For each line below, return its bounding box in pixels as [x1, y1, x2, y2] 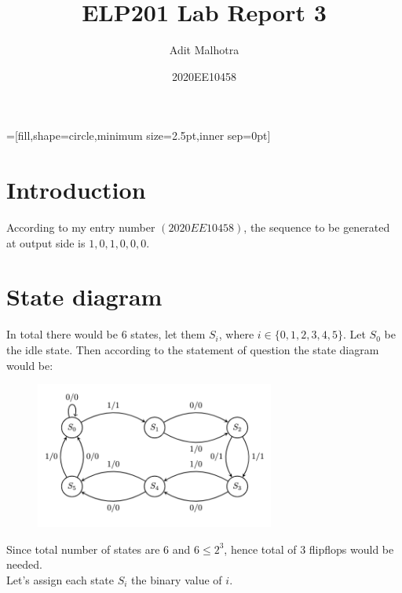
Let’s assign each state [6, 571, 114, 588]
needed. [6, 556, 42, 573]
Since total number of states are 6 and [6, 540, 191, 557]
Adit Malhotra [169, 42, 239, 58]
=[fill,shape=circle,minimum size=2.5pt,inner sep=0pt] [6, 127, 271, 144]
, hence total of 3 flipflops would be [224, 540, 394, 557]
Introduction [6, 174, 146, 206]
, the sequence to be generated [243, 219, 390, 236]
